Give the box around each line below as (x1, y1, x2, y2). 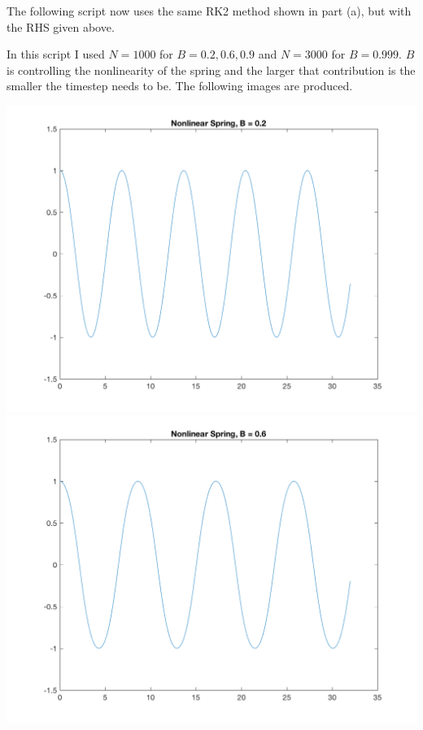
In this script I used (7, 46, 105, 63)
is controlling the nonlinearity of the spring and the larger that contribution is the (7, 61, 416, 78)
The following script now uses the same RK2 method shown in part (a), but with (7, 2, 412, 19)
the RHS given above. (7, 18, 115, 35)
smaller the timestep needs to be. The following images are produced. (7, 77, 353, 94)
